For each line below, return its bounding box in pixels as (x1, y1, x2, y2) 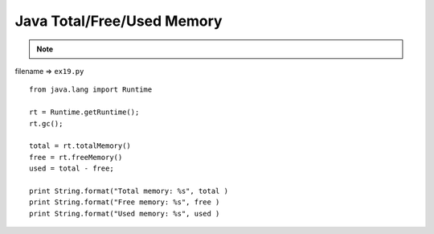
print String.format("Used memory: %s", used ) (29, 209, 220, 218)
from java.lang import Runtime (29, 85, 153, 94)
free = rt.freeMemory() (29, 153, 123, 162)
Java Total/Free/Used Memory (14, 12, 223, 30)
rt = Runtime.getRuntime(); (29, 108, 140, 117)
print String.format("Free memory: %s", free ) (29, 198, 220, 207)
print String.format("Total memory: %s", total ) (29, 186, 229, 195)
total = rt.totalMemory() (29, 142, 132, 150)
